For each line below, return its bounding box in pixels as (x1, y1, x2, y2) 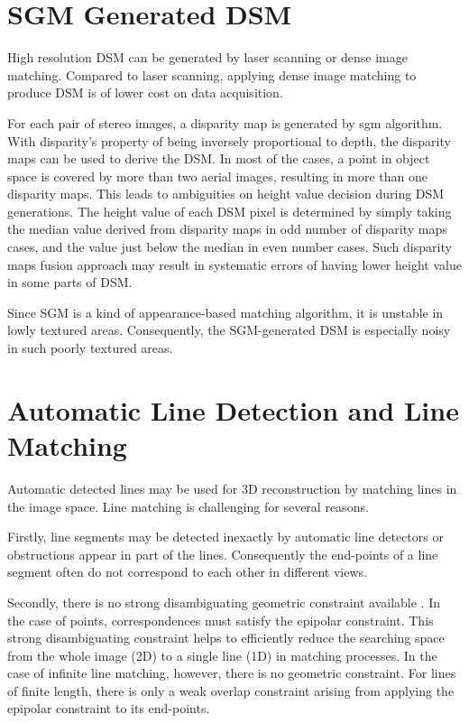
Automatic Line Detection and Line (7, 391, 459, 428)
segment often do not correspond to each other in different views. (7, 562, 367, 581)
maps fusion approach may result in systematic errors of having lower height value (7, 255, 462, 273)
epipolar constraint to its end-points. (7, 699, 210, 718)
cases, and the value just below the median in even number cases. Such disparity (7, 237, 452, 256)
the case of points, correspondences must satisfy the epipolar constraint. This (7, 610, 434, 629)
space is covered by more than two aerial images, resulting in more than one (7, 166, 428, 185)
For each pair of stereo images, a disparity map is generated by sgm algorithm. (7, 113, 443, 132)
